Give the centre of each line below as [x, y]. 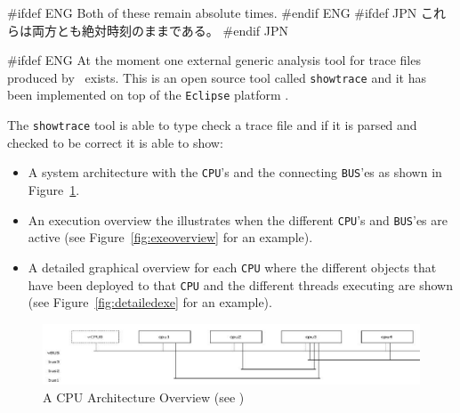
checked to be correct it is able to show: [115, 142]
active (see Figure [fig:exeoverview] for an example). [170, 237]
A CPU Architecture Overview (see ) [144, 397]
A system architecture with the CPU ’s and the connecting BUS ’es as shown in [235, 172]
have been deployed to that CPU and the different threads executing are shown [240, 284]
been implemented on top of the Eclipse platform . [148, 95]
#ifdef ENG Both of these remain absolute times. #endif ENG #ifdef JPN [212, 12]
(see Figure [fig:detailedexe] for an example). [150, 302]
